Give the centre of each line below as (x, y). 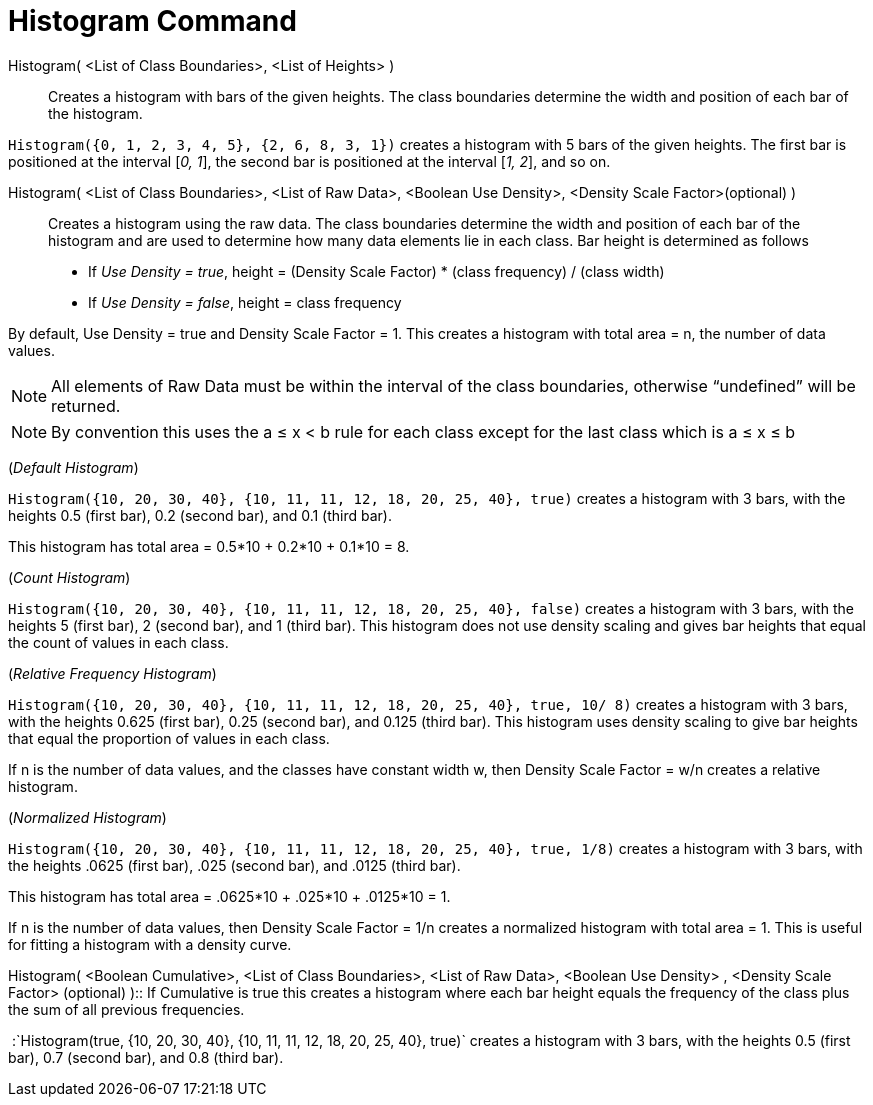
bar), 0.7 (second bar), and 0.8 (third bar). (146, 1057)
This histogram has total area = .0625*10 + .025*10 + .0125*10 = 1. (229, 896)
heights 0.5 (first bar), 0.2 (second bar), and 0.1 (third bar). (200, 515)
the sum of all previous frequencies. (126, 1009)
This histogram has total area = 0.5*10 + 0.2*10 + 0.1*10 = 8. (209, 546)
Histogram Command (152, 21)
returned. (86, 405)
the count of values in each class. (118, 642)
